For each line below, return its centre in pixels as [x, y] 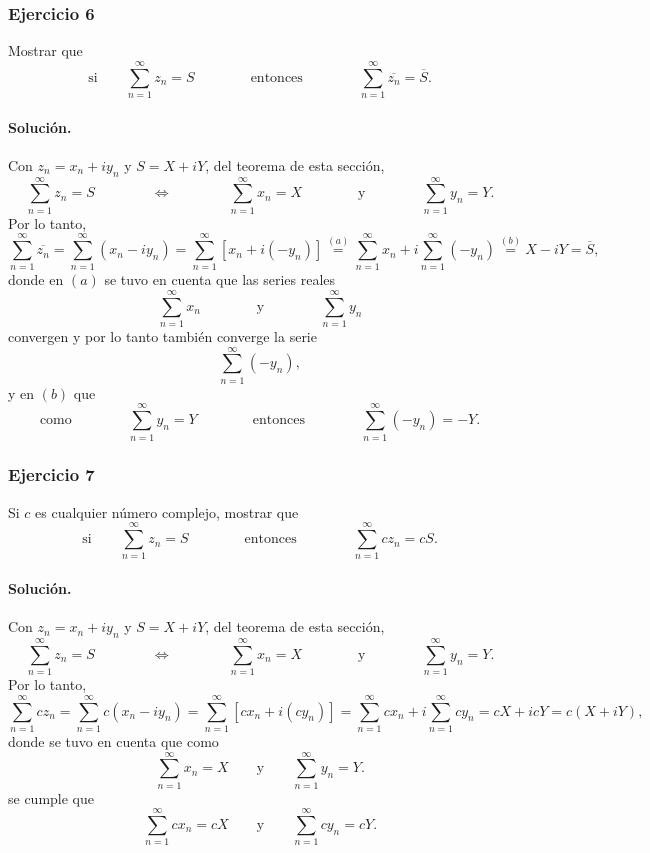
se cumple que [51, 797]
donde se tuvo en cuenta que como [113, 740]
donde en [36, 279]
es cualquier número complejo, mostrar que [167, 511]
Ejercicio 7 [51, 474]
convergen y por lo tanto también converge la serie [162, 336]
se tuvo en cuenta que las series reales [220, 279]
